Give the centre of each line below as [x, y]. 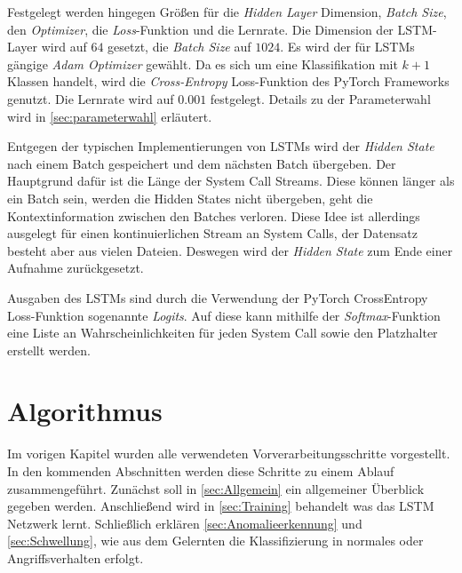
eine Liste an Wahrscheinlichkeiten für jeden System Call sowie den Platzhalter [223, 333]
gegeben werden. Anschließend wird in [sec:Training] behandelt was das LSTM [221, 506]
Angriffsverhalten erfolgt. [76, 557]
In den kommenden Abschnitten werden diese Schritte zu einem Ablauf [201, 471]
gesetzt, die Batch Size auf [179, 47]
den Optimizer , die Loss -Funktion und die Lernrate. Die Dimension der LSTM [220, 29]
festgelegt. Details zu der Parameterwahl [320, 98]
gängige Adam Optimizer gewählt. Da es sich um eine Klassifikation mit [203, 64]
